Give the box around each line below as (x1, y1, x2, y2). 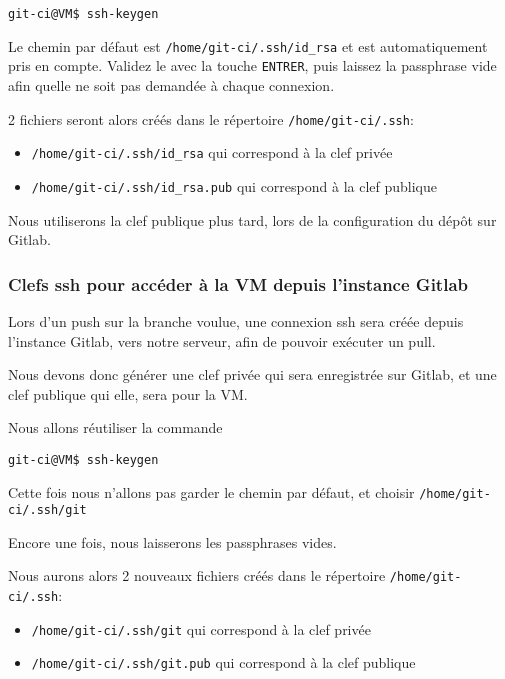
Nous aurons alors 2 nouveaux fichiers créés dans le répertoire (8, 565, 386, 586)
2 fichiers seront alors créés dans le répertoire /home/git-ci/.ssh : (8, 108, 414, 129)
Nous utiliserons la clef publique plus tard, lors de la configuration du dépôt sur (8, 209, 497, 230)
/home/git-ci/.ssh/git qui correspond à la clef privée (31, 618, 371, 639)
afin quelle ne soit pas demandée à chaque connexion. (8, 74, 335, 95)
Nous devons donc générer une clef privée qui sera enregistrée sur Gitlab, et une (8, 364, 497, 385)
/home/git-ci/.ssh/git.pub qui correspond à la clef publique (31, 652, 416, 673)
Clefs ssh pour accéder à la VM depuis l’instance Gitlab (8, 271, 468, 296)
